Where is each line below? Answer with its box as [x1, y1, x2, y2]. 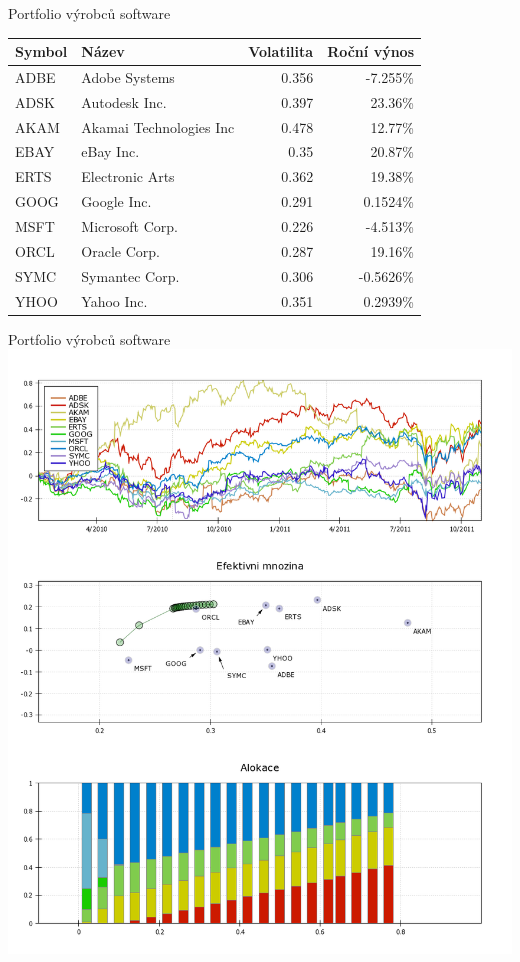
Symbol [15, 41, 68, 62]
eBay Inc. [81, 141, 140, 162]
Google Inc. [81, 191, 152, 212]
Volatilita [248, 41, 314, 62]
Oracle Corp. [81, 240, 160, 261]
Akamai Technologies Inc [81, 116, 235, 137]
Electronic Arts [81, 166, 175, 187]
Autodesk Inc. [81, 91, 167, 112]
